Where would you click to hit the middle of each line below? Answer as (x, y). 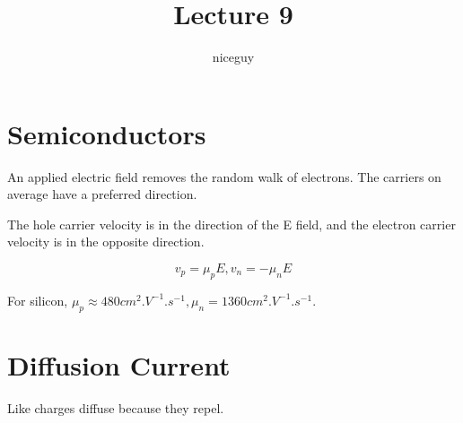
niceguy (233, 57)
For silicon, (38, 300)
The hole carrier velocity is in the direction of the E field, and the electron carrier (231, 224)
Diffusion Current (119, 364)
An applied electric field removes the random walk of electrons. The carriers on (224, 176)
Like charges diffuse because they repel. (116, 407)
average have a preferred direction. (102, 194)
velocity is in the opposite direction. (106, 242)
